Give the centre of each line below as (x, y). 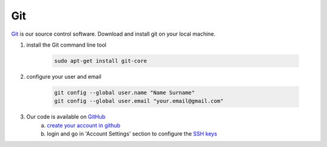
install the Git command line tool (66, 45)
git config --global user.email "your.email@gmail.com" (139, 101)
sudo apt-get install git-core (101, 61)
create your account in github (84, 125)
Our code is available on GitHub (66, 117)
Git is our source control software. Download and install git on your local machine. (114, 34)
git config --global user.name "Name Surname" (124, 93)
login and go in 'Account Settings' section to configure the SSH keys (132, 134)
